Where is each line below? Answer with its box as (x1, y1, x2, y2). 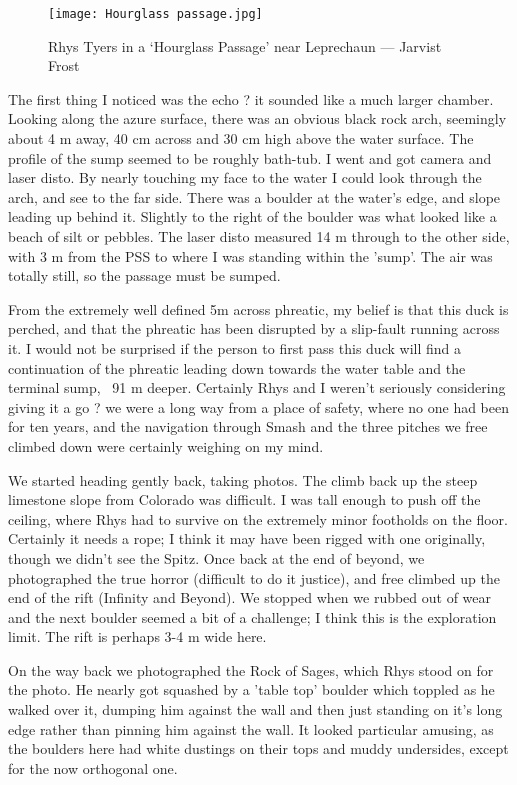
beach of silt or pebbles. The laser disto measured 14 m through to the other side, (8, 226, 510, 246)
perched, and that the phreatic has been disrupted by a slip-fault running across (8, 318, 500, 339)
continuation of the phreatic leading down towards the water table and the (8, 357, 466, 378)
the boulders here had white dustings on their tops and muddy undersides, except (8, 738, 509, 759)
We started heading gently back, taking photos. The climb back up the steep (8, 469, 478, 490)
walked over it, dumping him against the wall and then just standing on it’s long (8, 699, 503, 720)
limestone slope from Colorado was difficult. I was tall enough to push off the (8, 489, 481, 510)
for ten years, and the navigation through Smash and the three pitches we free (8, 416, 488, 437)
